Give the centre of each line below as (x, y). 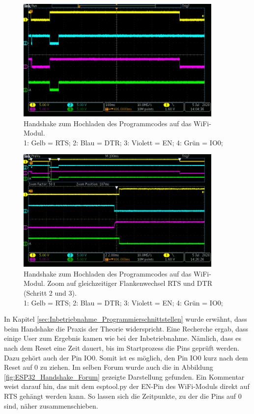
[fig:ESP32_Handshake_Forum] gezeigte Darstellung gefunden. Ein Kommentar (124, 376)
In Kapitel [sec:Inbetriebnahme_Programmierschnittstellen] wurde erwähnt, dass (126, 319)
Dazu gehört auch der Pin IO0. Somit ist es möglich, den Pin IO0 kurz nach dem (126, 357)
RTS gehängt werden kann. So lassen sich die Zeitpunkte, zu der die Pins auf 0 (123, 396)
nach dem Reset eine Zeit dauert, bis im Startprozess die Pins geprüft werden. (122, 348)
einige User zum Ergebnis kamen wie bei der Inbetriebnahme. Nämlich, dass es (123, 338)
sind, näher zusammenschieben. (51, 405)
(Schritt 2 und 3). (50, 293)
